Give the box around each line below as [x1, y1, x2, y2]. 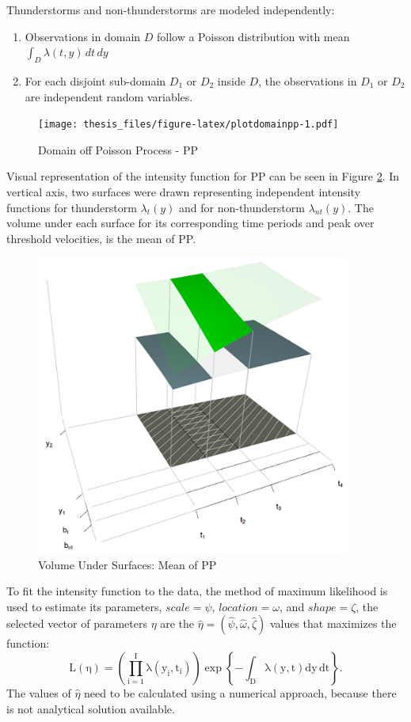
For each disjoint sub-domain [25, 72, 166, 89]
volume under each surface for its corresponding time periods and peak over [6, 215, 375, 231]
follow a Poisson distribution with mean [156, 28, 350, 44]
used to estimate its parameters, [6, 598, 162, 614]
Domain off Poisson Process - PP [38, 141, 198, 158]
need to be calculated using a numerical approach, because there [84, 684, 397, 701]
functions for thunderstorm [6, 199, 137, 215]
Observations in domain [25, 28, 141, 44]
